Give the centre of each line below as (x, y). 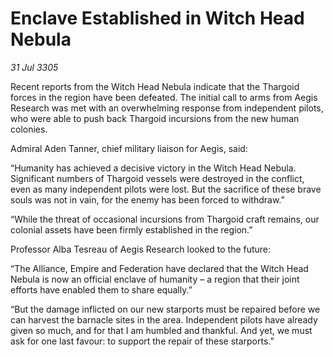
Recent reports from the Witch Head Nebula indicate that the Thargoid (155, 86)
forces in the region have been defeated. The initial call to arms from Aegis (164, 97)
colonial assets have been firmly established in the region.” (131, 229)
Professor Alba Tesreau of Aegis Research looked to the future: (141, 249)
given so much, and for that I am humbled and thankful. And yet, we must (161, 330)
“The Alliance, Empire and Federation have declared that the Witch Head (159, 268)
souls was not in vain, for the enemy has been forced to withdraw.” (147, 199)
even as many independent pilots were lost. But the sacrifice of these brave (166, 189)
